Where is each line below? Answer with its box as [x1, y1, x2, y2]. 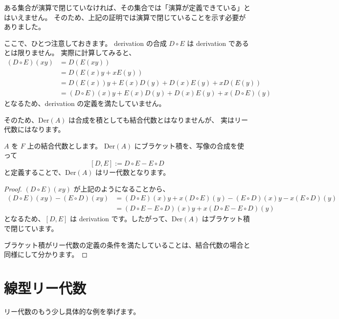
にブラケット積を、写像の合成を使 [134, 140, 244, 150]
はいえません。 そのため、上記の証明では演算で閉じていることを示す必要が [4, 12, 246, 22]
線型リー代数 [4, 277, 87, 298]
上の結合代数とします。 [27, 140, 102, 150]
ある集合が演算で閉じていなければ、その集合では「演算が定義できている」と [4, 2, 250, 12]
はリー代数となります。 [95, 167, 170, 177]
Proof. [4, 183, 22, 193]
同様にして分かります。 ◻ [4, 249, 88, 259]
